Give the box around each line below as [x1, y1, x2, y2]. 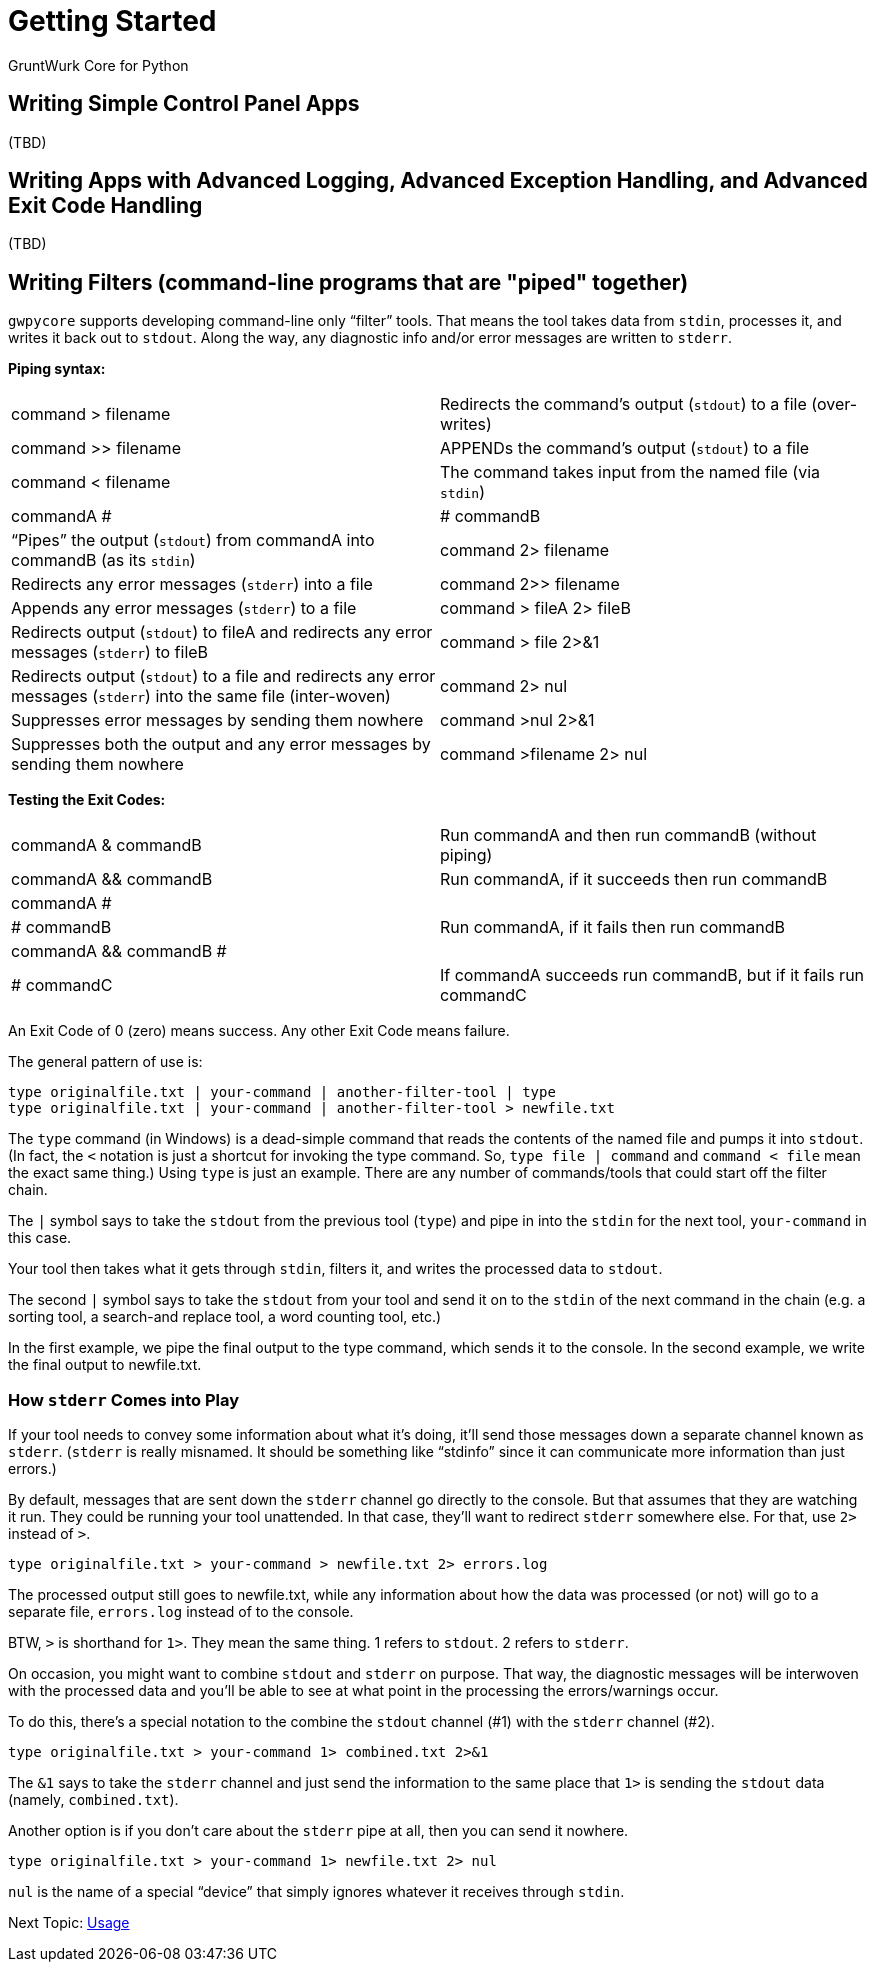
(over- [811, 394, 857, 415]
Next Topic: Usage [8, 1914, 130, 1932]
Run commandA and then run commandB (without [440, 825, 817, 846]
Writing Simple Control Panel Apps [8, 91, 360, 117]
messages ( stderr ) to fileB [11, 642, 209, 663]
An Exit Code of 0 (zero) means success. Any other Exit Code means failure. [8, 1022, 510, 1040]
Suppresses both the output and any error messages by [11, 734, 431, 755]
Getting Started [8, 4, 217, 38]
